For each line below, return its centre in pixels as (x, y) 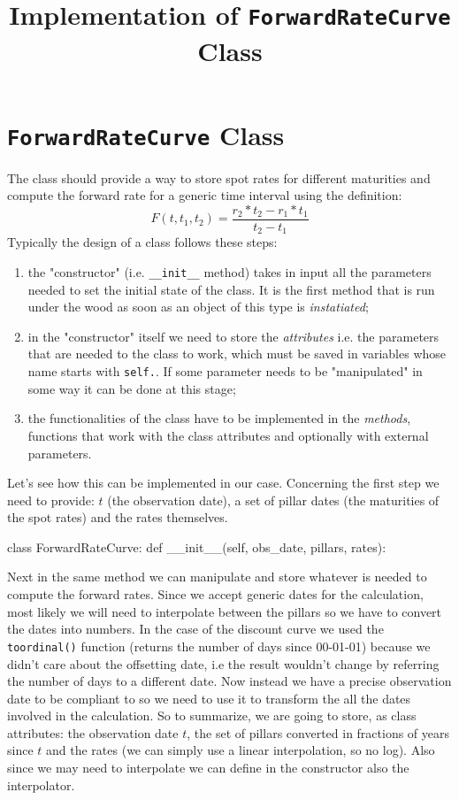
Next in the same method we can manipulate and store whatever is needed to (217, 577)
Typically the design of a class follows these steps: (142, 242)
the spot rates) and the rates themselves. (118, 517)
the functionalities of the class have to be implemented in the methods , (219, 418)
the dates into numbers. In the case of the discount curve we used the (195, 629)
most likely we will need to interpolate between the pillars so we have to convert (225, 611)
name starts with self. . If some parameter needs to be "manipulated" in (225, 371)
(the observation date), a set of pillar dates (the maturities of (273, 500)
